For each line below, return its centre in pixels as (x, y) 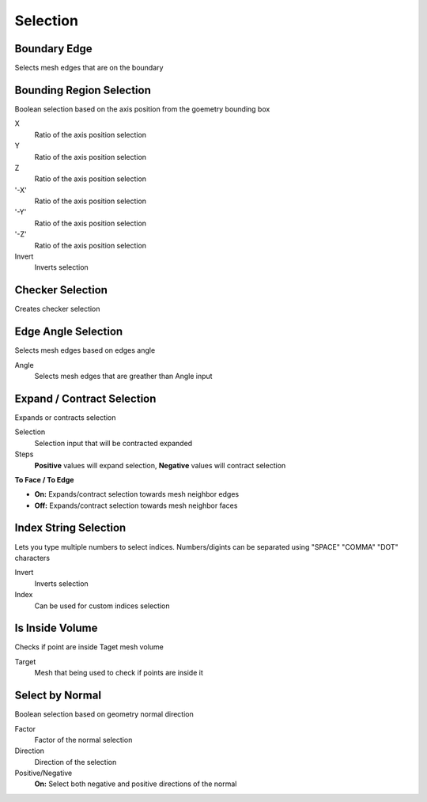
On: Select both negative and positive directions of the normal (136, 784)
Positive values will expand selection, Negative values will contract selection (160, 465)
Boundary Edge (53, 49)
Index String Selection (70, 528)
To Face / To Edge (44, 479)
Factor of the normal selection (83, 740)
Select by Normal (58, 696)
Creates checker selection (57, 309)
